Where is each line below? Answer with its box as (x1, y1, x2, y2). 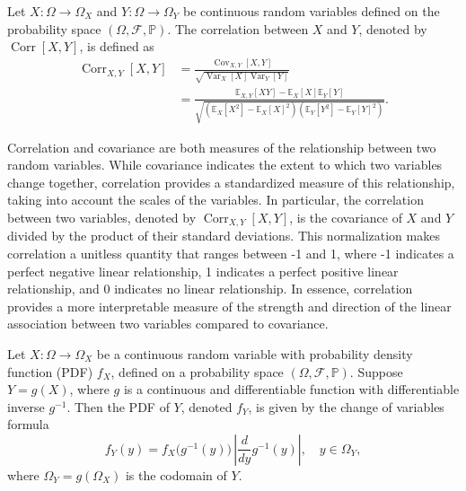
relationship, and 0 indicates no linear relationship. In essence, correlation (7, 279, 413, 298)
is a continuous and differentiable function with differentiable (123, 380, 460, 399)
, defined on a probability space (110, 362, 284, 381)
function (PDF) (7, 362, 93, 381)
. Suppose (349, 362, 403, 381)
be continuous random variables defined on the (182, 2, 440, 20)
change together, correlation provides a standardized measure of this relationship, (7, 172, 455, 191)
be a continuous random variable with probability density (96, 344, 413, 363)
